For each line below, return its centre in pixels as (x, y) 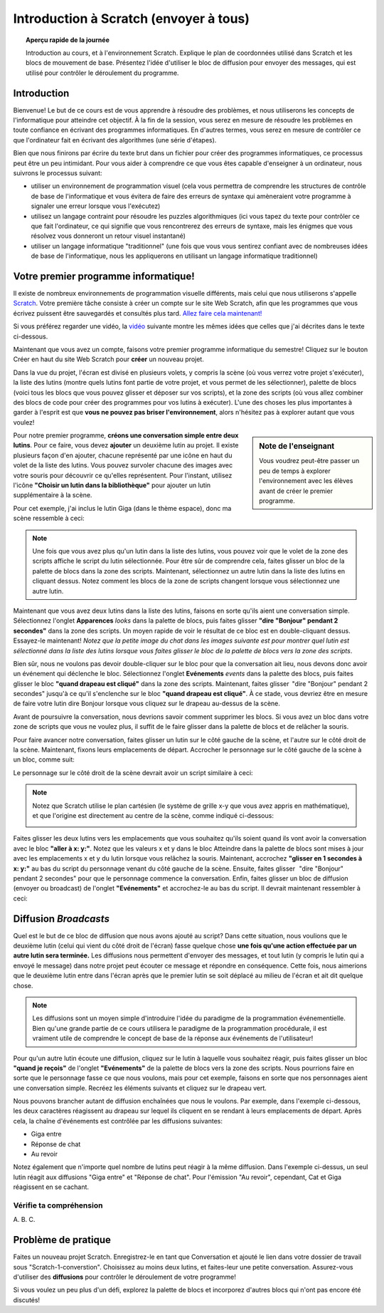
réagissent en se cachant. (51, 1187)
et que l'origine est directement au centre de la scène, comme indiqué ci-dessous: (153, 815)
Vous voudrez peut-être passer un (309, 461)
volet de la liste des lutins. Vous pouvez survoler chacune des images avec (123, 465)
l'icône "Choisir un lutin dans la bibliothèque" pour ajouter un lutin (112, 485)
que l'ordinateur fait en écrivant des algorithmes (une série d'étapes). (115, 140)
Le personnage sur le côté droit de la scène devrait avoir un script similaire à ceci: (133, 772)
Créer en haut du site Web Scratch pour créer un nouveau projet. (108, 359)
